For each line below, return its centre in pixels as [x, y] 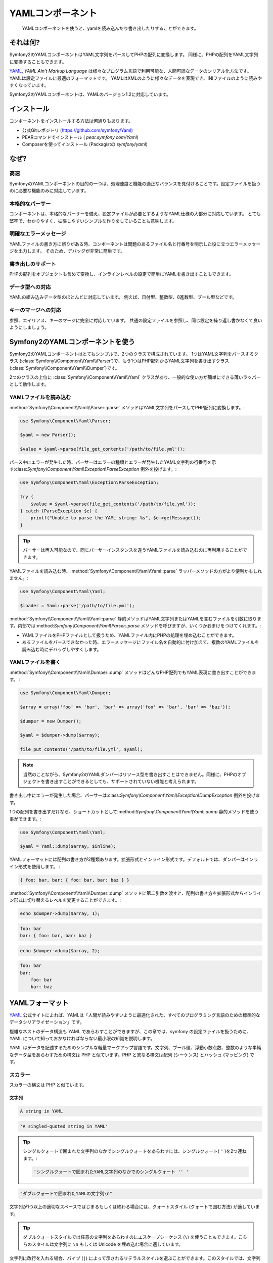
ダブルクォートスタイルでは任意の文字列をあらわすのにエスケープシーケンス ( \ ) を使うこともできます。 [131, 1237]
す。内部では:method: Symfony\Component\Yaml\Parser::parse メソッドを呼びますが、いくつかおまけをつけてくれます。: [135, 626]
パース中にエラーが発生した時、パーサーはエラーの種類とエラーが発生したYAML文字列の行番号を [110, 462]
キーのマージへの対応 [35, 310]
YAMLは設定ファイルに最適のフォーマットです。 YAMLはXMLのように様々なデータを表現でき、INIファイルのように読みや [136, 78]
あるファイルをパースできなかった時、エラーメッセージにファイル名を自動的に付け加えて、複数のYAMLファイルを [141, 642]
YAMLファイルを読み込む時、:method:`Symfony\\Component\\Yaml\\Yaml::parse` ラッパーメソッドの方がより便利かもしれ [136, 571]
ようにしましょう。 [29, 327]
